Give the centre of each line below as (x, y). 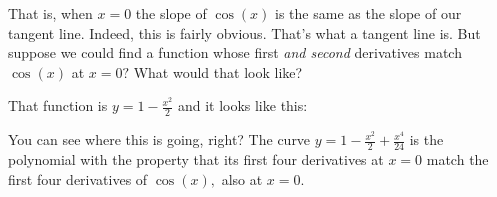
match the (457, 159)
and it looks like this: (242, 105)
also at (242, 178)
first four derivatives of (78, 178)
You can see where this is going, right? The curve (159, 139)
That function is (58, 105)
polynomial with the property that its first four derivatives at (196, 159)
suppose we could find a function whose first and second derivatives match (235, 52)
